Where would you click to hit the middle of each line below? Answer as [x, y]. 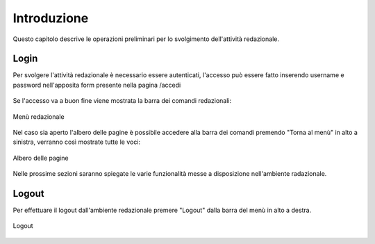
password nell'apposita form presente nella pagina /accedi [97, 85]
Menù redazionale [39, 116]
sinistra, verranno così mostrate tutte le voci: [77, 142]
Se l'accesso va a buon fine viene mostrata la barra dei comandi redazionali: [122, 101]
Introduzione [51, 18]
